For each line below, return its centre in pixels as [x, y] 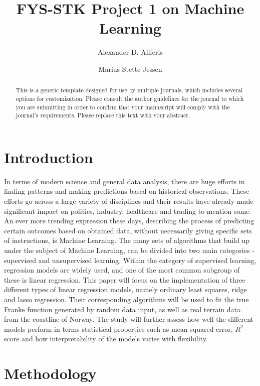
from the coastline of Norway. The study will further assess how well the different [129, 319]
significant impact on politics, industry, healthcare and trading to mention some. [128, 211]
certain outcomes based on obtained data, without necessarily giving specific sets [128, 230]
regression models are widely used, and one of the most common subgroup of [122, 270]
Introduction [49, 157]
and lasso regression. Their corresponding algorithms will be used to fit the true [126, 299]
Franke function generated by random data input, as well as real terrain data [122, 309]
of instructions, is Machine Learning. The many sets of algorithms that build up [127, 240]
